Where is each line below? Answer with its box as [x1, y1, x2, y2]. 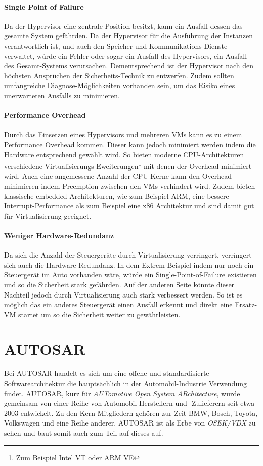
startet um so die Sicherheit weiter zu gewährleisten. [18, 309, 181, 319]
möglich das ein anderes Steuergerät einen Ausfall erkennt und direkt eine [4, 299, 233, 310]
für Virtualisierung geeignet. [4, 210, 92, 221]
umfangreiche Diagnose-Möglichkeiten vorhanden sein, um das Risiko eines [4, 80, 235, 91]
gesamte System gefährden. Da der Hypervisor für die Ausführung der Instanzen [4, 30, 253, 41]
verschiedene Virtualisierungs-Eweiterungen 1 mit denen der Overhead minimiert [4, 159, 252, 171]
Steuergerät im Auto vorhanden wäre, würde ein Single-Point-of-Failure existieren [4, 269, 257, 280]
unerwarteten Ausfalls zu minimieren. [4, 90, 120, 100]
